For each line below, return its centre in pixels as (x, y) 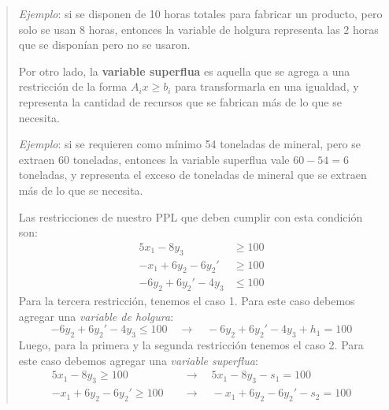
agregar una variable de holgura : (96, 316)
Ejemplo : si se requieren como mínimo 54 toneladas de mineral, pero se (190, 144)
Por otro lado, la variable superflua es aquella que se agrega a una (184, 71)
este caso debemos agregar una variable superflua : (138, 360)
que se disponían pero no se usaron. (104, 45)
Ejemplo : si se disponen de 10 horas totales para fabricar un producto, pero (200, 13)
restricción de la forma (73, 86)
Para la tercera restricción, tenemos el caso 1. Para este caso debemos (187, 301)
